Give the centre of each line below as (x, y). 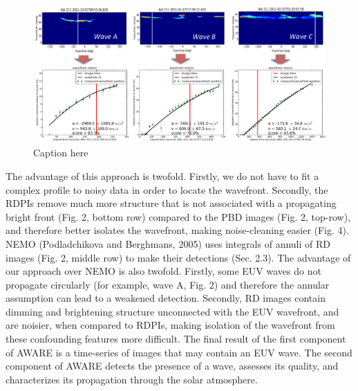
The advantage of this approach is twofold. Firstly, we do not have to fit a (162, 175)
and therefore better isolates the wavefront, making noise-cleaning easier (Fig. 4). (177, 230)
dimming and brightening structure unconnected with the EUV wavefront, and (172, 311)
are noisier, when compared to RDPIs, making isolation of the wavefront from (170, 325)
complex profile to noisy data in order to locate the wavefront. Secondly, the (167, 189)
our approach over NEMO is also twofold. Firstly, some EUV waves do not (163, 271)
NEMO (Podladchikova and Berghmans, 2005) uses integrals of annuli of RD (168, 243)
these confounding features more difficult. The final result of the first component (176, 339)
